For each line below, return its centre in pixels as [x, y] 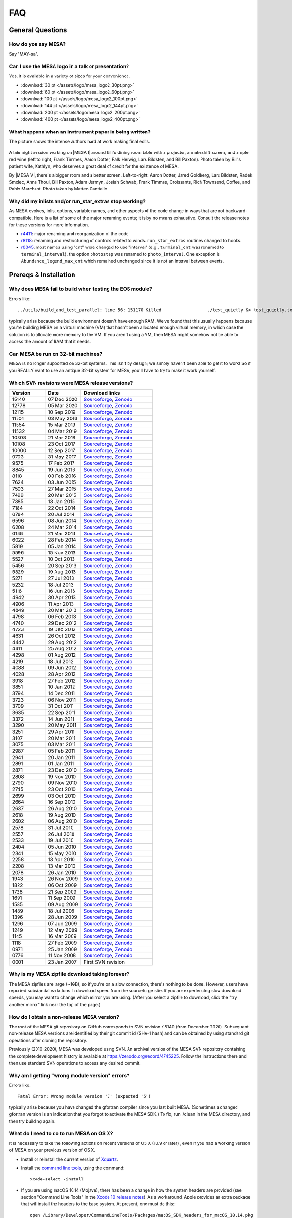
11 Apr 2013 [61, 604]
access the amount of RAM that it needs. [50, 342]
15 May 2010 [62, 853]
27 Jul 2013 [61, 578]
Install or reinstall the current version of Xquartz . [70, 1159]
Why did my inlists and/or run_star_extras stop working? [77, 201]
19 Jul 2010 [61, 840]
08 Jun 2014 [62, 520]
